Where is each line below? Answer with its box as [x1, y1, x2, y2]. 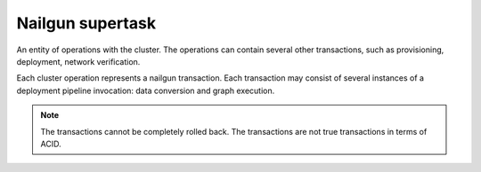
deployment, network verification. [16, 56, 141, 66]
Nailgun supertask [16, 13, 156, 33]
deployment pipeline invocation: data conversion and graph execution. [16, 85, 275, 96]
